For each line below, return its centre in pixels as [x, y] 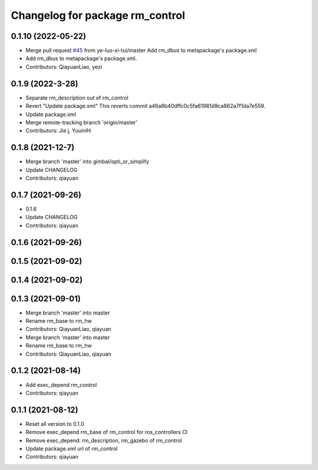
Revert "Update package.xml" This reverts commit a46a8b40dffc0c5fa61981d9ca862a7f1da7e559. [145, 106]
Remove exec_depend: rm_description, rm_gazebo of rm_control [104, 440]
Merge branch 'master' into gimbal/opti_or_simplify [87, 161]
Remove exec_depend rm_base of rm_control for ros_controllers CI [107, 432]
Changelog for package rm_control [98, 15]
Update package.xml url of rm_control [72, 448]
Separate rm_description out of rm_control [77, 98]
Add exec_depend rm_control [61, 385]
